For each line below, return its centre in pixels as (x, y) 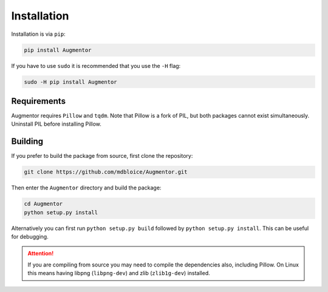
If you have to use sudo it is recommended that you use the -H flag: (96, 66)
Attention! (41, 253)
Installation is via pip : (39, 34)
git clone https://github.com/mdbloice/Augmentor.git (106, 172)
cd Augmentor (43, 204)
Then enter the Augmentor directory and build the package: (86, 188)
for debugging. (30, 237)
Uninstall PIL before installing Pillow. (56, 124)
